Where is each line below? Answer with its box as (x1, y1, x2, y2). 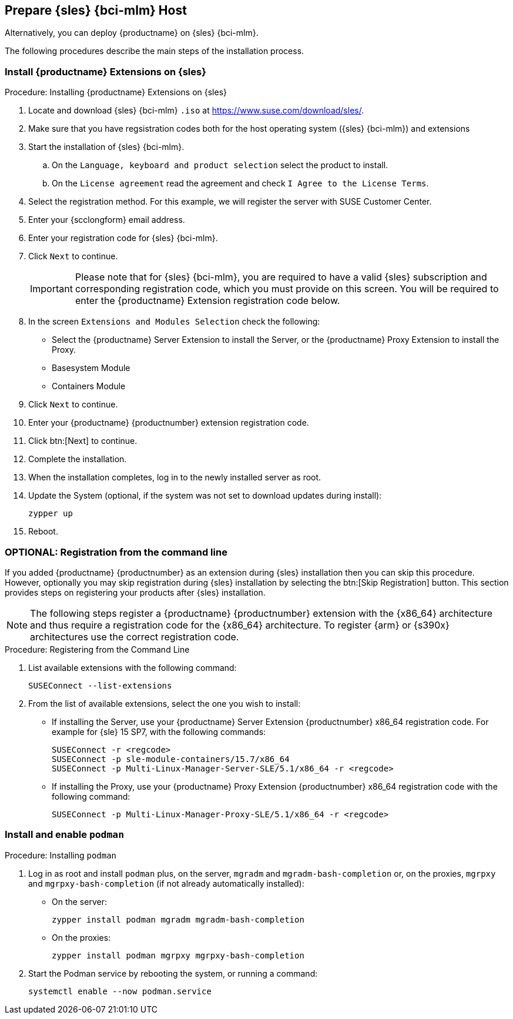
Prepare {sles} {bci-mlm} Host (5, 3, 187, 18)
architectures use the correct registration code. (30, 630, 239, 643)
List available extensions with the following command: (28, 662, 237, 673)
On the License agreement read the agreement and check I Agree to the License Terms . (52, 178, 429, 189)
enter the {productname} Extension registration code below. (75, 295, 340, 307)
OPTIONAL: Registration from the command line (5, 546, 227, 558)
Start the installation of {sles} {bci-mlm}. (28, 142, 185, 152)
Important (30, 283, 73, 295)
